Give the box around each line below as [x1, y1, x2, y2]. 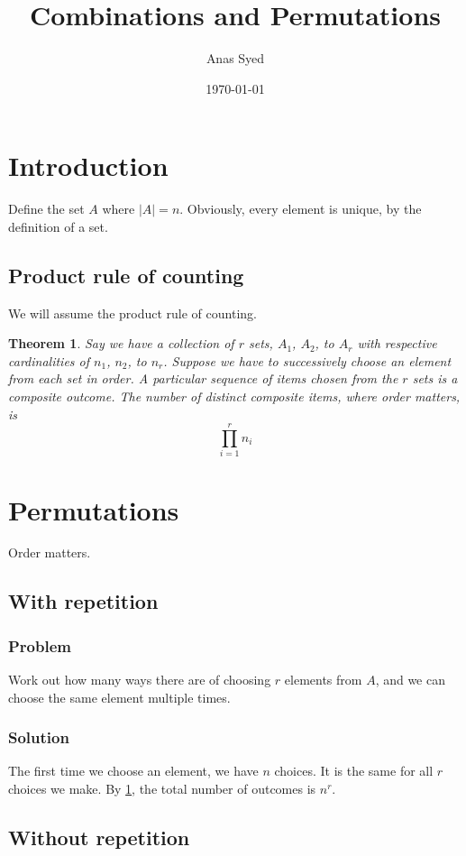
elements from [284, 670, 362, 689]
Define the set [8, 199, 85, 218]
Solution [8, 726, 69, 749]
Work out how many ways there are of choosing [8, 670, 271, 689]
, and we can [375, 670, 446, 689]
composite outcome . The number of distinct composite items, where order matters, [8, 387, 461, 406]
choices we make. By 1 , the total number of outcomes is [8, 779, 316, 798]
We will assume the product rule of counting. [8, 303, 257, 322]
